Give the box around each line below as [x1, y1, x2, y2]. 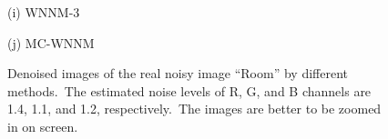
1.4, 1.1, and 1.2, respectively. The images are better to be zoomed [7, 99, 382, 118]
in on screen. [7, 116, 78, 135]
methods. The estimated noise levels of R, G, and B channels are [7, 81, 372, 100]
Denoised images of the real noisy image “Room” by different [7, 64, 348, 83]
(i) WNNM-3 [7, 3, 80, 21]
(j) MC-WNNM [7, 33, 95, 52]
